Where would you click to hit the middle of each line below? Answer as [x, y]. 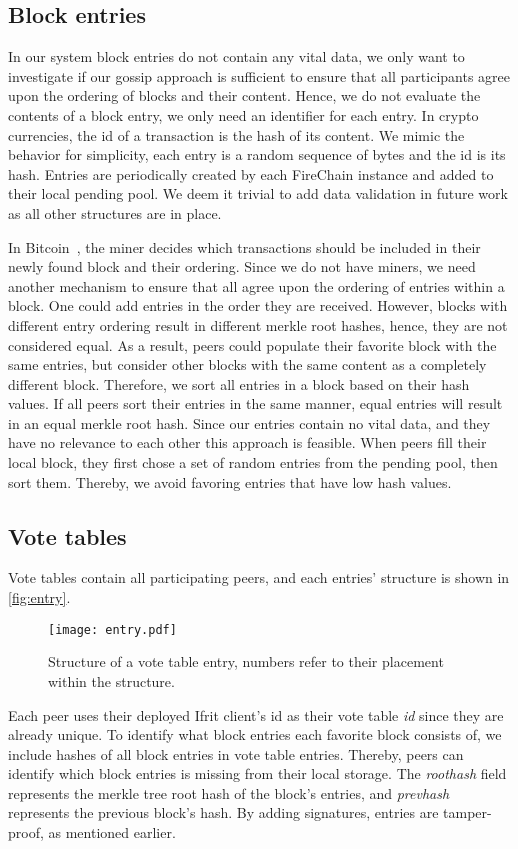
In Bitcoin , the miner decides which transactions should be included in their [244, 246]
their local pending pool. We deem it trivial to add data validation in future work [258, 193]
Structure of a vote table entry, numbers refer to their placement [246, 661]
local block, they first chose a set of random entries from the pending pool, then [253, 462]
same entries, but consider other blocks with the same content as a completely [247, 364]
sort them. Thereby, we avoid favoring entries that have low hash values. [230, 481]
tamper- [467, 812]
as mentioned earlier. [112, 832]
